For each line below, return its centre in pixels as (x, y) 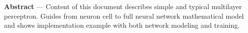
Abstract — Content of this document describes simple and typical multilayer (123, 6)
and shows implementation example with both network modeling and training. (122, 25)
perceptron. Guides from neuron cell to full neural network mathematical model (124, 16)
